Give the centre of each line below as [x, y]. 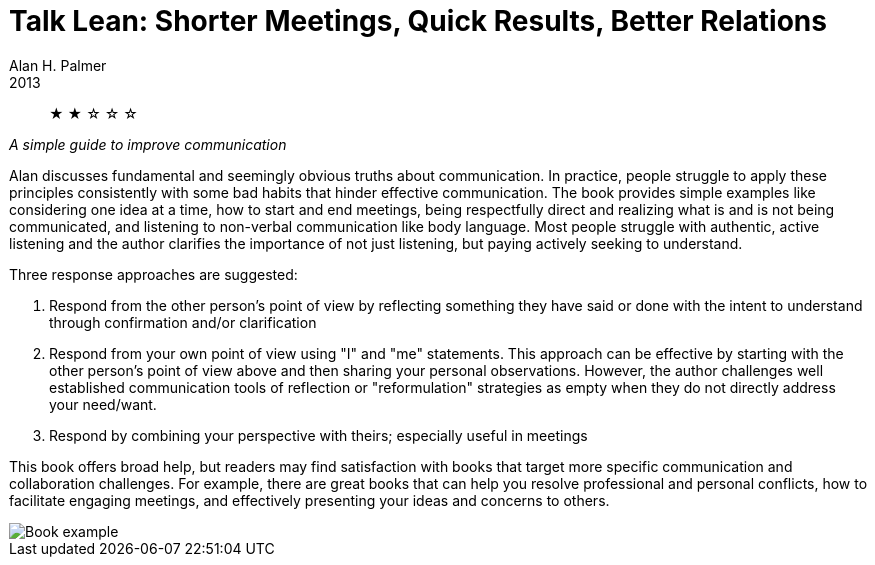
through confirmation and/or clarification [183, 322]
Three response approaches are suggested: [153, 274]
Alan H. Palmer [58, 65]
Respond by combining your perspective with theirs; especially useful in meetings [318, 435]
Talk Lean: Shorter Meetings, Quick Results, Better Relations [418, 21]
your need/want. [103, 404]
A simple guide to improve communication [148, 144]
